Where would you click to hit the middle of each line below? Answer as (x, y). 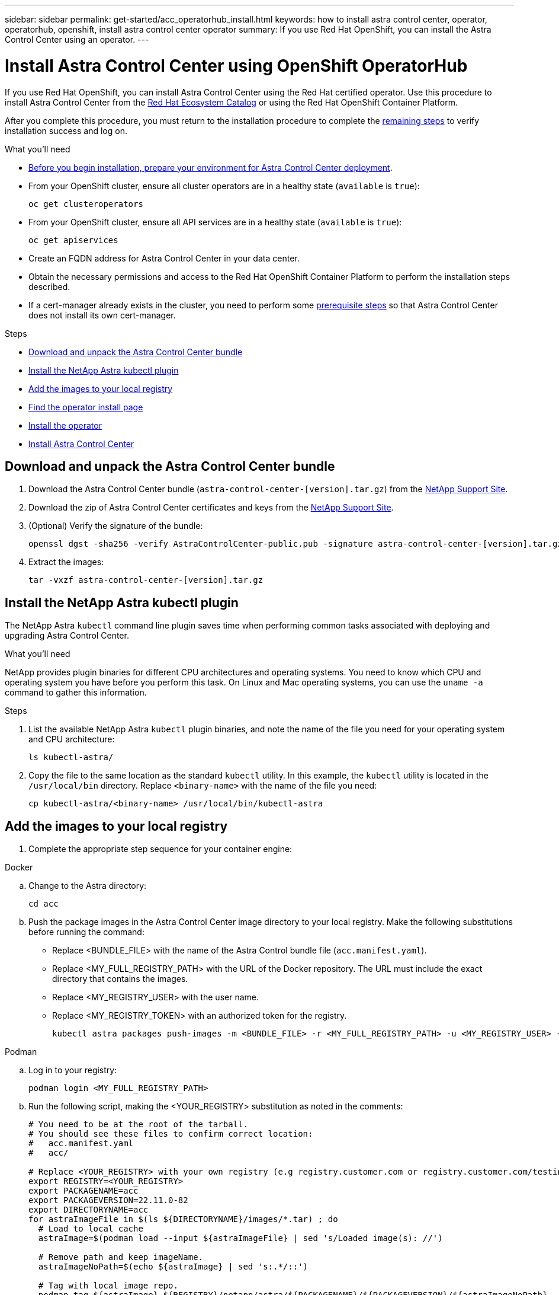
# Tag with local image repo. (108, 1286)
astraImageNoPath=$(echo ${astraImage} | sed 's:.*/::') (173, 1267)
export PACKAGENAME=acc (83, 1191)
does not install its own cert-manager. (102, 315)
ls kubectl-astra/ (71, 757)
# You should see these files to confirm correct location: (171, 1134)
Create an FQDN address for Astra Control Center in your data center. (164, 258)
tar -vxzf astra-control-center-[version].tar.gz (146, 580)
